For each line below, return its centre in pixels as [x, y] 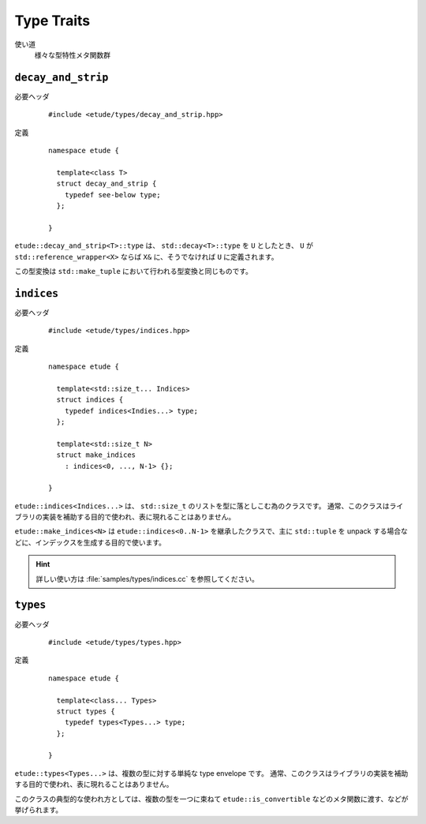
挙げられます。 [39, 810]
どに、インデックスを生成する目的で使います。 [90, 542]
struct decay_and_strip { [106, 184]
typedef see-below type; [112, 195]
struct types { [86, 711]
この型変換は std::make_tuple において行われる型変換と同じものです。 [133, 271]
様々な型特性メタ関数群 [72, 54]
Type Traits [52, 21]
